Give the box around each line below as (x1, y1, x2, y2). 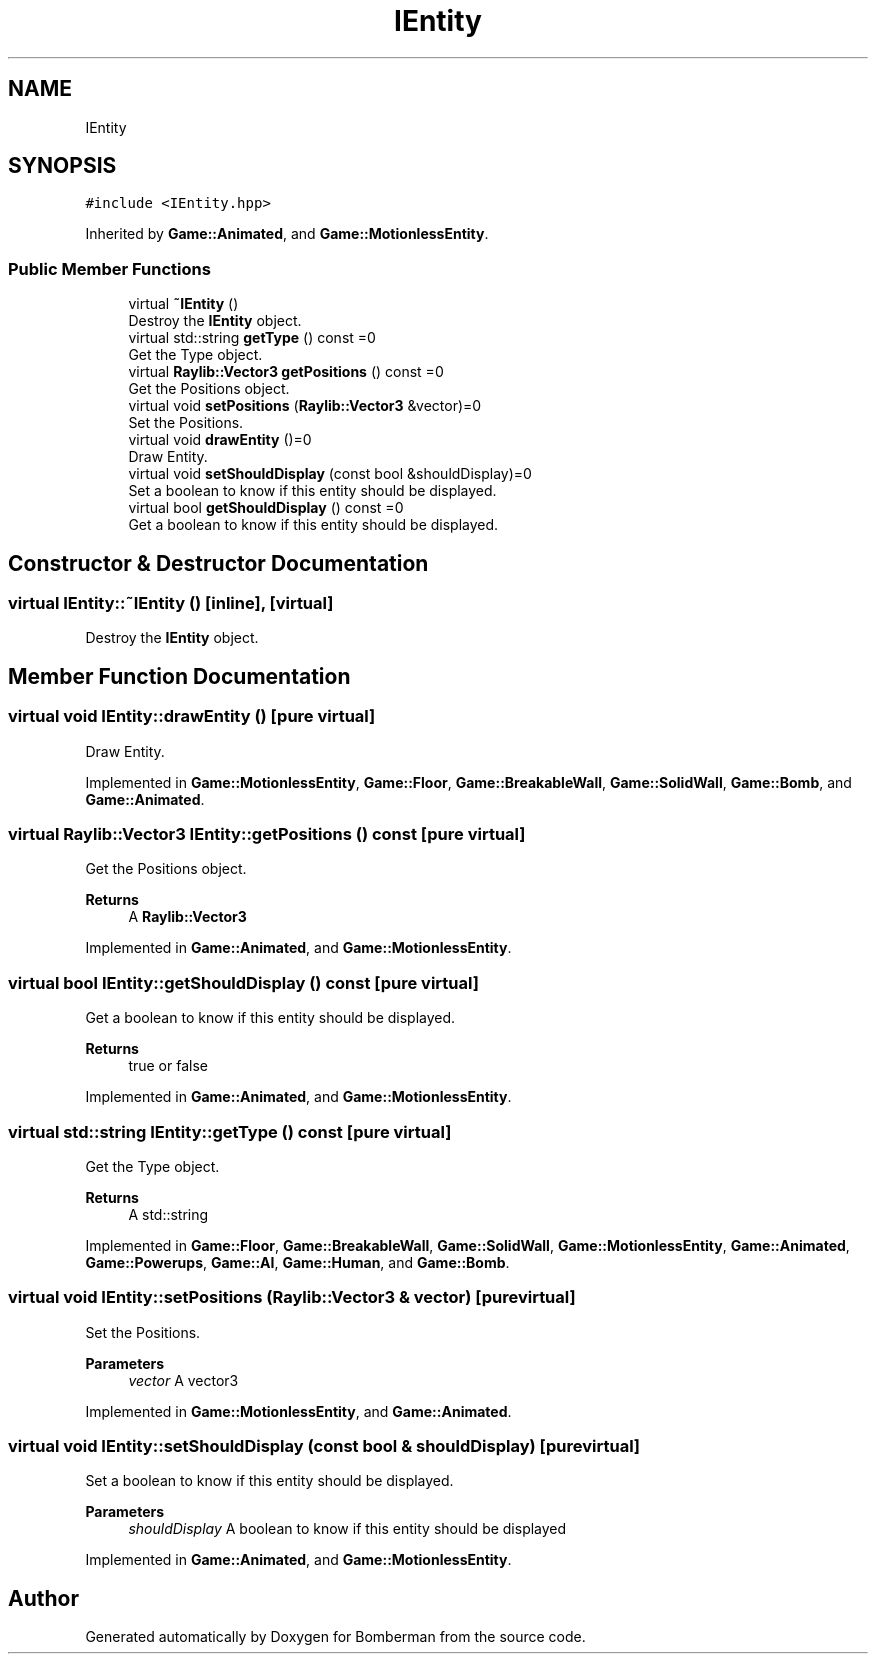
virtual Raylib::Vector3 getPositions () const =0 (128, 363, 444, 381)
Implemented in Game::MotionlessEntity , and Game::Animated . (85, 1402, 512, 1420)
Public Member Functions (8, 258, 211, 279)
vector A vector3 (128, 1371, 239, 1389)
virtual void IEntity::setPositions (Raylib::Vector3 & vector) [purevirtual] (8, 1287, 576, 1308)
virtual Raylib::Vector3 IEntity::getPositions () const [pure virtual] (8, 824, 526, 844)
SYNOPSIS (8, 153, 117, 179)
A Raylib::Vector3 (128, 908, 247, 926)
